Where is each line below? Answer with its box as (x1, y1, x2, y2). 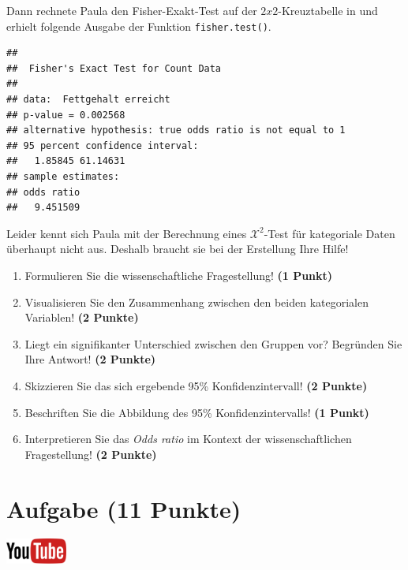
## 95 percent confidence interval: (6, 140, 199, 151)
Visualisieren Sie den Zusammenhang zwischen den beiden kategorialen (24, 293, 369, 310)
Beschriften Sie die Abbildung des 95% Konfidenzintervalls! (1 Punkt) (24, 404, 369, 420)
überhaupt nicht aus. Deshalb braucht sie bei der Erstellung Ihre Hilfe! (6, 240, 349, 257)
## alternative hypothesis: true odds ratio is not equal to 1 (6, 125, 346, 136)
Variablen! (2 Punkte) (24, 309, 139, 326)
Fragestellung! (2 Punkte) (24, 445, 157, 462)
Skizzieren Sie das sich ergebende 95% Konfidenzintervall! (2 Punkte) (24, 377, 368, 393)
